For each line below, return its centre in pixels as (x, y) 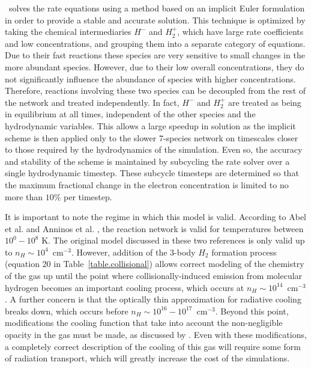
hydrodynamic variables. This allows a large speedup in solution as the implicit (150, 125)
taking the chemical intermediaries (68, 32)
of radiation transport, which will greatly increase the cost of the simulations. (147, 358)
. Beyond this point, (252, 311)
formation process (244, 252)
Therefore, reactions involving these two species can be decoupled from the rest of (155, 90)
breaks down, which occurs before (67, 311)
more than (24, 196)
